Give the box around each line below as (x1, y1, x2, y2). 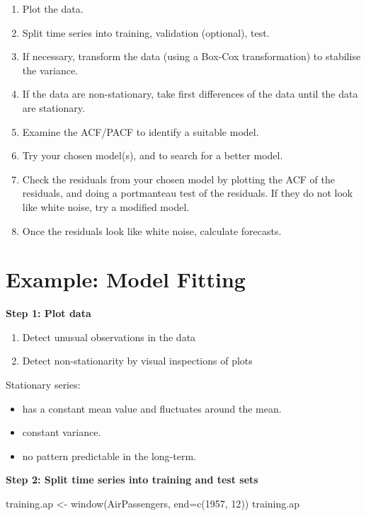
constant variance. (22, 425, 101, 440)
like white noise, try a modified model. (22, 199, 190, 214)
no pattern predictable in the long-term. (22, 448, 196, 463)
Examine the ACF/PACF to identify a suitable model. (22, 124, 259, 139)
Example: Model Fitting (6, 265, 246, 294)
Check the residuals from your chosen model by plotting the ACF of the (22, 171, 335, 186)
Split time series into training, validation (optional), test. (22, 25, 270, 40)
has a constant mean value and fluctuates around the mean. (22, 401, 282, 415)
